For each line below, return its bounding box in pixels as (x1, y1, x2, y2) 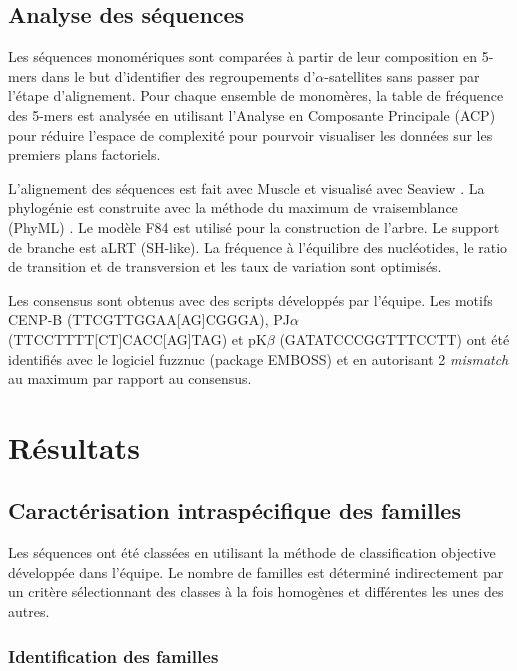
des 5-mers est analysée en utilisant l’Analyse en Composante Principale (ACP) (8, 104, 496, 125)
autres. (8, 601, 50, 622)
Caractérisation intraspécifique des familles (8, 495, 461, 526)
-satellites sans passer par (324, 65, 480, 86)
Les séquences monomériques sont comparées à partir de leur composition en (8, 46, 478, 67)
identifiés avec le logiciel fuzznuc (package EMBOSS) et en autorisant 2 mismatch (8, 348, 509, 369)
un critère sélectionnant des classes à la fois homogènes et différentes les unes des (8, 581, 504, 602)
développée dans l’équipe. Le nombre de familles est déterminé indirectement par (8, 561, 504, 582)
